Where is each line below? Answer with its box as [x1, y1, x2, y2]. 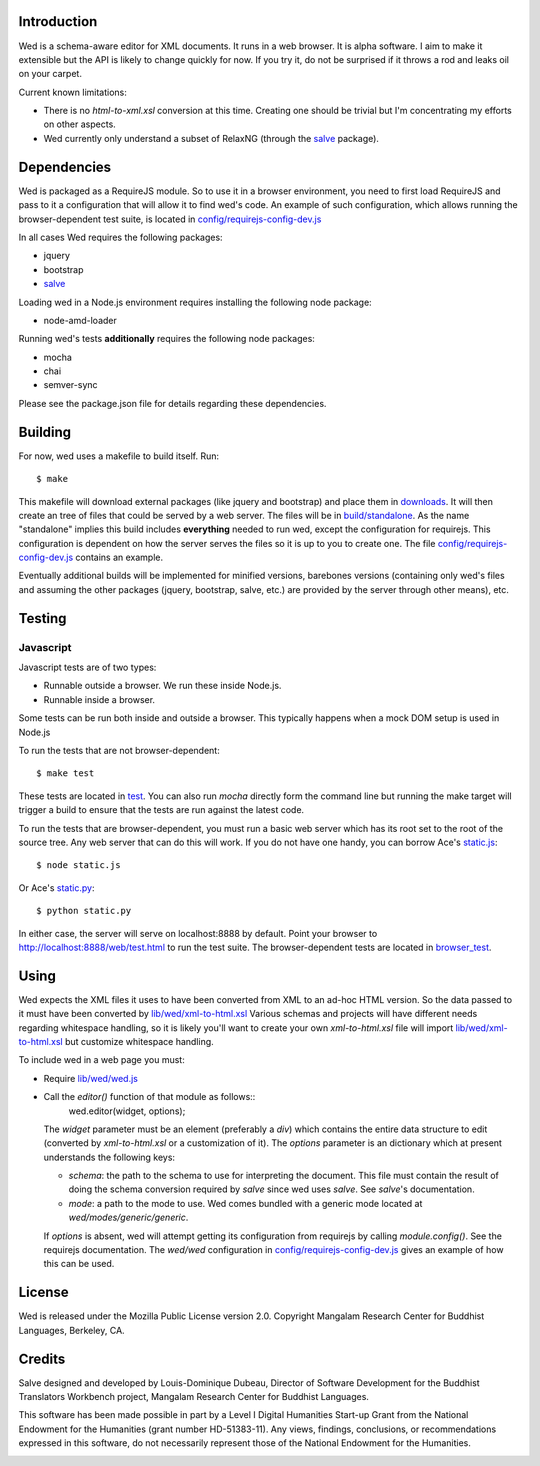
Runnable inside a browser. [43, 693, 155, 705]
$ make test [36, 768, 95, 779]
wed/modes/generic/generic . [68, 1211, 189, 1224]
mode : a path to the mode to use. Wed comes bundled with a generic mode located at [68, 1197, 423, 1209]
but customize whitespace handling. [65, 1035, 214, 1047]
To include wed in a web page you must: [18, 1054, 185, 1066]
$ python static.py [36, 905, 132, 917]
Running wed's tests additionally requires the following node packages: [18, 333, 315, 345]
